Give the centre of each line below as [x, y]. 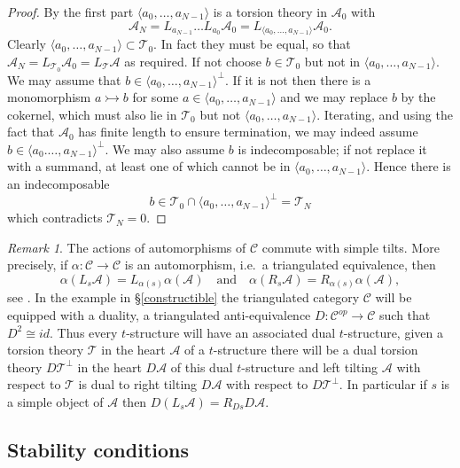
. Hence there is [409, 166]
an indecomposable [58, 184]
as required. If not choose [193, 61]
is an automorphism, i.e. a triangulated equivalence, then [280, 265]
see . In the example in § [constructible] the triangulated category [183, 297]
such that [405, 315]
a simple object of [55, 402]
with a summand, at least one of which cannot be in [149, 166]
